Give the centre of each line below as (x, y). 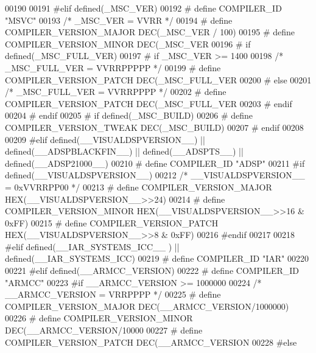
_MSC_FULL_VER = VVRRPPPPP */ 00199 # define (113, 67)
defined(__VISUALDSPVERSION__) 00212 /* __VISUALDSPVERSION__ (155, 175)
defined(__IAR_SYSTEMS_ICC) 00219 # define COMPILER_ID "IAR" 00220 (157, 258)
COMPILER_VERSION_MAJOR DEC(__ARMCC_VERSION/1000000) (147, 306)
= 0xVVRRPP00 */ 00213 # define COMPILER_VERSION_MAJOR (139, 187)
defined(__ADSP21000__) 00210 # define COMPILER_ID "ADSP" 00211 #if (155, 163)
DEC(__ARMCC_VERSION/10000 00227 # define (104, 330)
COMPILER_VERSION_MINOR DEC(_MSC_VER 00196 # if (128, 44)
